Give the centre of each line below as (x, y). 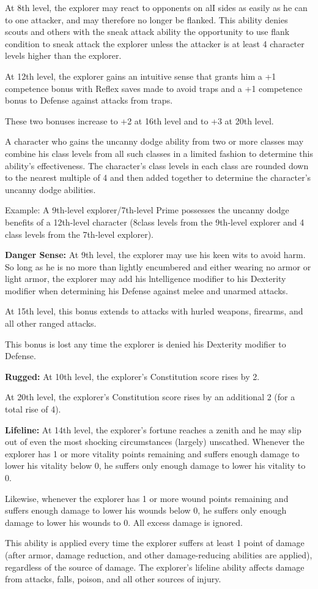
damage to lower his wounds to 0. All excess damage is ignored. (124, 522)
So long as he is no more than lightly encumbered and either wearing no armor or (158, 266)
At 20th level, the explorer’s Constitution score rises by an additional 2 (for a (150, 397)
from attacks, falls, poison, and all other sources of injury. (113, 579)
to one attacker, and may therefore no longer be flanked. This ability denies (146, 19)
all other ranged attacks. (51, 323)
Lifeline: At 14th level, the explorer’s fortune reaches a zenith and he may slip (153, 429)
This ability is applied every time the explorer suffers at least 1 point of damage (155, 543)
